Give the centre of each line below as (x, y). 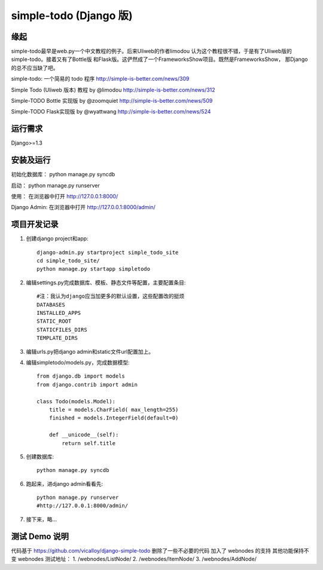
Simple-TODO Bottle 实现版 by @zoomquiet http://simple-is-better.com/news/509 (112, 101)
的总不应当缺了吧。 (35, 68)
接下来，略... (42, 519)
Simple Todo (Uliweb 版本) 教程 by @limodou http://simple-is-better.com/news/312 (113, 90)
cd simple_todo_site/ (68, 261)
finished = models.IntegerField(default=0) (114, 418)
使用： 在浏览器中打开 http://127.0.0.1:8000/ (65, 196)
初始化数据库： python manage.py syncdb (63, 174)
